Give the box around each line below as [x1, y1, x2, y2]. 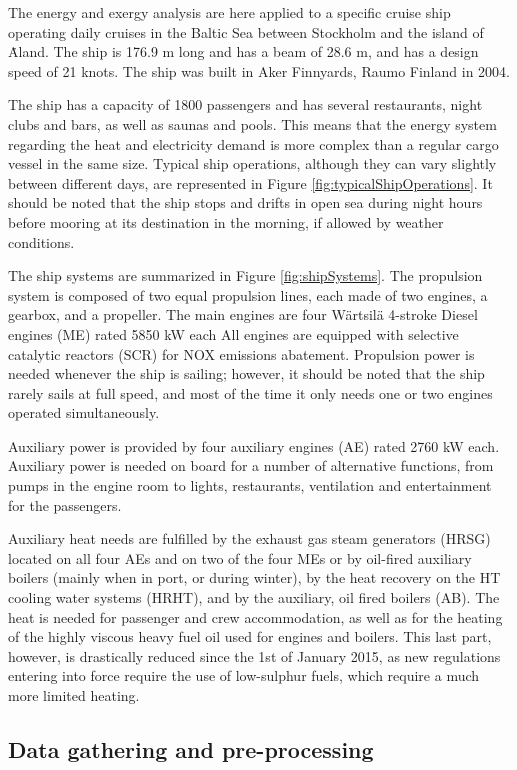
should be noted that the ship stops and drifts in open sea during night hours [8, 192, 483, 213]
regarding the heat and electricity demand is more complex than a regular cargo [8, 133, 499, 154]
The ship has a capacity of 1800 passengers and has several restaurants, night [8, 94, 483, 115]
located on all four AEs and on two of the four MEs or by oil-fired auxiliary [8, 547, 472, 568]
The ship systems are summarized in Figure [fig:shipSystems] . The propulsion [8, 265, 483, 286]
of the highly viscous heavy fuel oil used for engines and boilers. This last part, [8, 626, 492, 647]
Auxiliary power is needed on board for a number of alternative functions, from [8, 455, 494, 476]
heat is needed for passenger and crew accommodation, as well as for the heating [8, 606, 503, 627]
